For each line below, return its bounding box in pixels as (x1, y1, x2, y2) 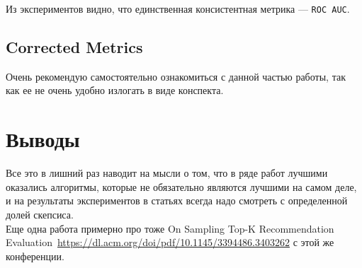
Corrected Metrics (6, 36, 143, 58)
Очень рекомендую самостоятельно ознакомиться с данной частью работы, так (6, 69, 346, 83)
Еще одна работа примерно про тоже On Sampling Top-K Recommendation (6, 221, 334, 235)
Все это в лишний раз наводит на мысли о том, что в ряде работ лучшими (6, 165, 328, 180)
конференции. (6, 248, 64, 263)
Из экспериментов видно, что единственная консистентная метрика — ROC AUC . (6, 1, 350, 16)
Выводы (6, 124, 80, 153)
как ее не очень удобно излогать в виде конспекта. (6, 83, 224, 98)
